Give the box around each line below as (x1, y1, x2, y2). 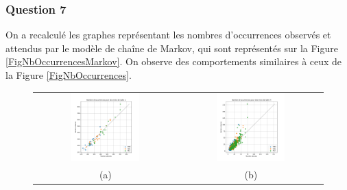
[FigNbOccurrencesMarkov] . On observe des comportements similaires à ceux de (5, 54, 342, 69)
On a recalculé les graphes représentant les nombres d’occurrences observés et (5, 27, 331, 42)
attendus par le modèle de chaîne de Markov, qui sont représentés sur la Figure (5, 40, 338, 55)
